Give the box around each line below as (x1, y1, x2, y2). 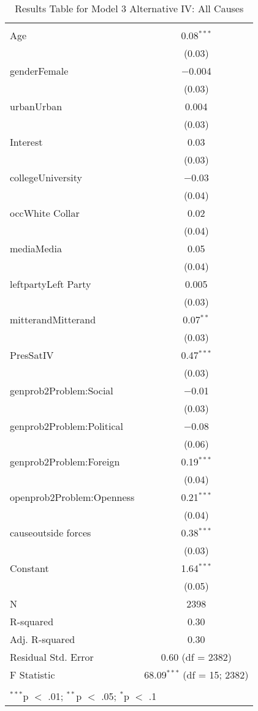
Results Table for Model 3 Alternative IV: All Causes (15, 1, 244, 15)
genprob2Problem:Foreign (10, 454, 120, 468)
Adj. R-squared (10, 632, 75, 646)
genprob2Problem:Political (10, 419, 124, 433)
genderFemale (10, 64, 69, 78)
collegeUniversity (10, 170, 82, 184)
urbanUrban (10, 99, 63, 113)
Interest (10, 135, 43, 149)
